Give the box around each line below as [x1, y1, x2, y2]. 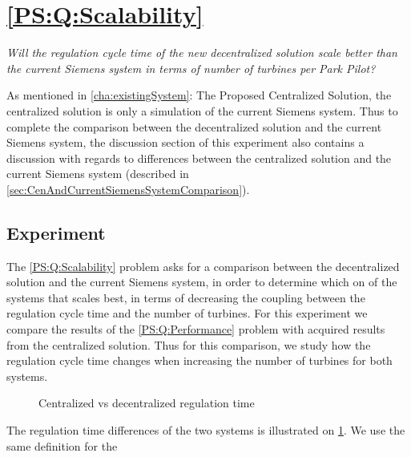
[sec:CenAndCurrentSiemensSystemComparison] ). [6, 180, 250, 197]
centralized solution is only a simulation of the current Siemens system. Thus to [6, 102, 398, 119]
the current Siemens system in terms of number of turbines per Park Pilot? [6, 59, 376, 76]
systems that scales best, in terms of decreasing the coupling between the [6, 289, 365, 305]
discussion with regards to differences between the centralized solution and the [6, 149, 392, 166]
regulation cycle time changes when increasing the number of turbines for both [6, 352, 393, 369]
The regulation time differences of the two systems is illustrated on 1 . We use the [6, 422, 405, 439]
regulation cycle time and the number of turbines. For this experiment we [6, 305, 368, 322]
